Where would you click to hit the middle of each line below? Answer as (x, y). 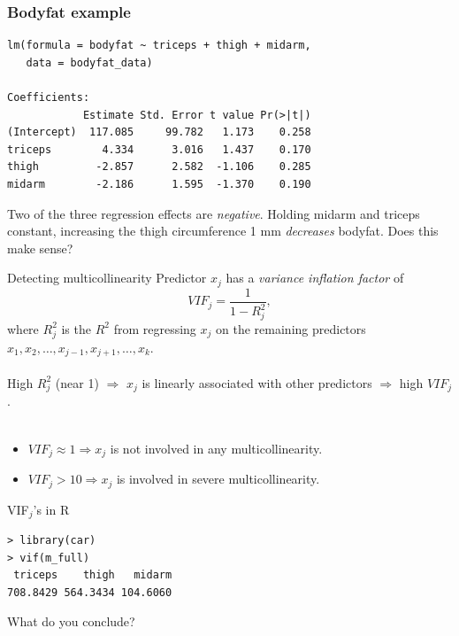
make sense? (40, 248)
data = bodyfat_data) (89, 62)
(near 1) (77, 382)
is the (76, 328)
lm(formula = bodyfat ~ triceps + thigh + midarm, (159, 46)
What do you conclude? (71, 621)
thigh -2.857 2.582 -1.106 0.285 (159, 167)
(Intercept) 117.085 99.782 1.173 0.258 (159, 132)
